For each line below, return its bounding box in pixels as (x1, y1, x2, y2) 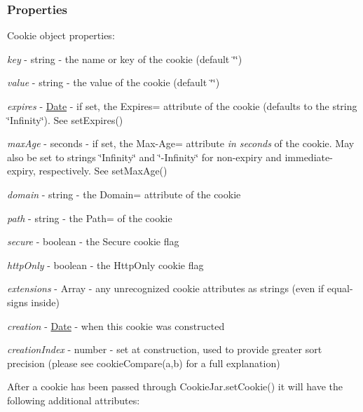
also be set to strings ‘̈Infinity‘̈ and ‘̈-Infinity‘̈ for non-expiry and (7, 149, 282, 164)
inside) (31, 294, 60, 309)
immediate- (285, 149, 333, 164)
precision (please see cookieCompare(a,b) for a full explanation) (7, 355, 280, 370)
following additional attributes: (7, 392, 140, 407)
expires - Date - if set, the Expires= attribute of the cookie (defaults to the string (7, 99, 357, 113)
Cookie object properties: (7, 28, 115, 43)
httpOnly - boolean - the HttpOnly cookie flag (7, 257, 204, 272)
